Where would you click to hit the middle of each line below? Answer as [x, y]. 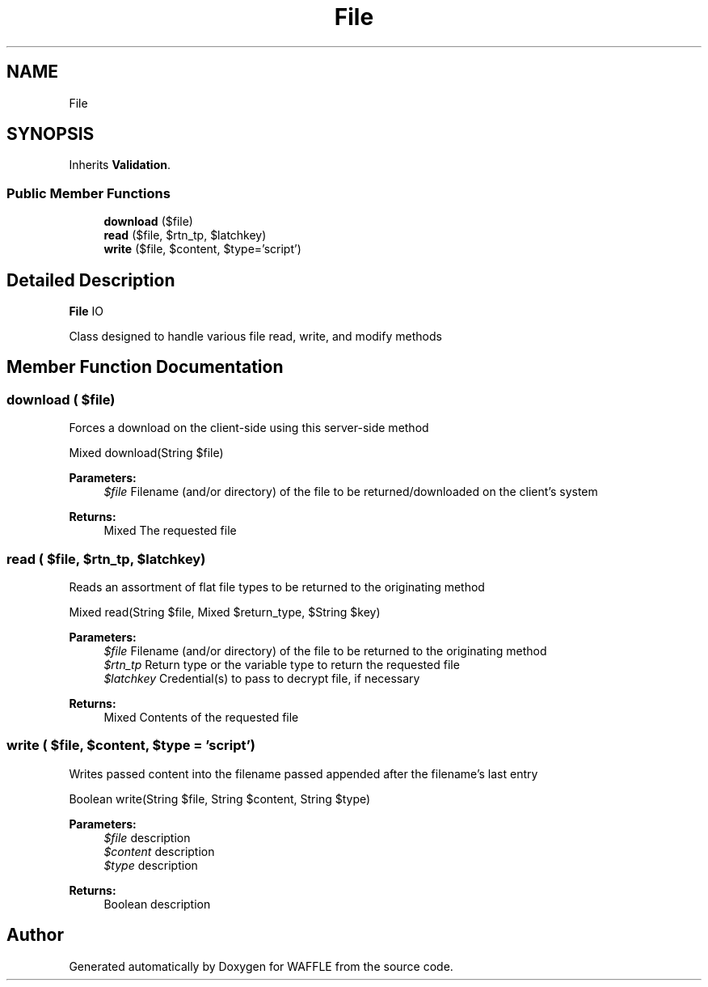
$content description [159, 851]
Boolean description [157, 904]
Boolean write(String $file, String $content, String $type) [220, 798]
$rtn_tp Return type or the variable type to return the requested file [282, 665]
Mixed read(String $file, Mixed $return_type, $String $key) [225, 612]
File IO [86, 311]
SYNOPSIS [51, 134]
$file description [147, 837]
